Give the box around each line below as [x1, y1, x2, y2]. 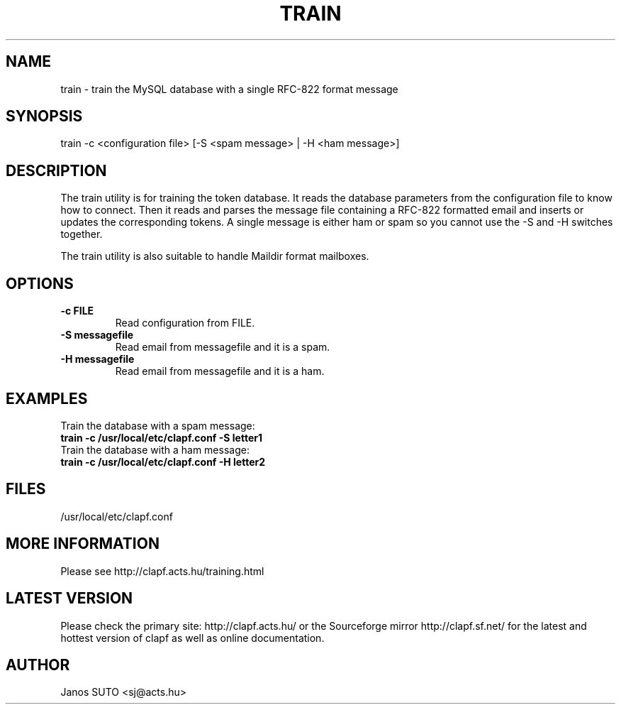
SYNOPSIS [6, 107, 83, 126]
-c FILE [60, 305, 94, 317]
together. [60, 228, 103, 241]
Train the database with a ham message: [60, 443, 250, 456]
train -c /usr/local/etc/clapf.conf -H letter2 [60, 455, 266, 468]
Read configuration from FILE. [115, 317, 255, 329]
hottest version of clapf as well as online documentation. [60, 631, 325, 644]
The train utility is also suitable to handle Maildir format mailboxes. [60, 250, 369, 263]
